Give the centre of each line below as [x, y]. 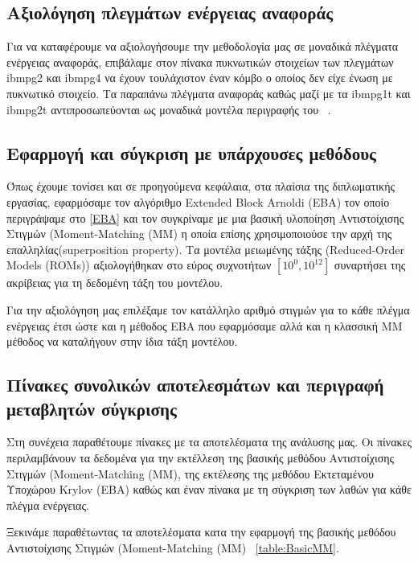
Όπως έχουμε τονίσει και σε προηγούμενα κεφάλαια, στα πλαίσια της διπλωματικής [201, 186]
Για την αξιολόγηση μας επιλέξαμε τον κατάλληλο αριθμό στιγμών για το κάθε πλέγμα [208, 309]
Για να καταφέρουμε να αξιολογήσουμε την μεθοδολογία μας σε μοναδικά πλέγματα [203, 46]
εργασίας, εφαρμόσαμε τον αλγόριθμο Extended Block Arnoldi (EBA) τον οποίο [198, 201]
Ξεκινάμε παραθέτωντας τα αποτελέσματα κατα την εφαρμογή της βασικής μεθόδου [201, 532]
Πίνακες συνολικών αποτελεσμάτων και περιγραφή [195, 385]
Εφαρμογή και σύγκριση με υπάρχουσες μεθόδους [191, 152]
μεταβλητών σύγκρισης [92, 408]
